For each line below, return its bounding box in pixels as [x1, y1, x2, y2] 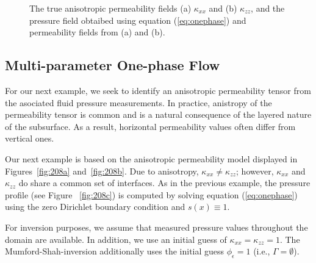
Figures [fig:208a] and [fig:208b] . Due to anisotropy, [5, 164, 199, 177]
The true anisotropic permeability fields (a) [29, 2, 192, 14]
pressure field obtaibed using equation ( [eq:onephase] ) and [29, 13, 246, 26]
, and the [251, 2, 285, 14]
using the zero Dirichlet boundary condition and [5, 200, 185, 213]
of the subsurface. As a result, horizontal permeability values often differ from [5, 120, 296, 132]
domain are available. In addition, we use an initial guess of [5, 232, 227, 245]
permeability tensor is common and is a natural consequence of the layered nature [5, 108, 312, 121]
